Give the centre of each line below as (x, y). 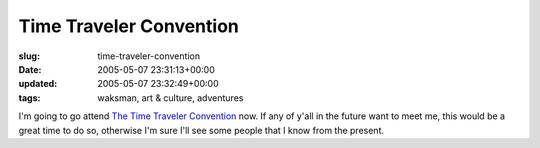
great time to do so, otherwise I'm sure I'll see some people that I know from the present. (201, 130)
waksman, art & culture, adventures (170, 97)
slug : (29, 56)
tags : (29, 97)
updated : (38, 84)
